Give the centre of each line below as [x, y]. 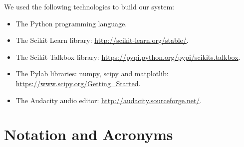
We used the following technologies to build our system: [89, 6]
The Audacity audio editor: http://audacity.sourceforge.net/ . [109, 100]
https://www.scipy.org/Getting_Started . [78, 83]
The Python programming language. [71, 23]
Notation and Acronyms [89, 134]
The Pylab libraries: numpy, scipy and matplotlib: [92, 73]
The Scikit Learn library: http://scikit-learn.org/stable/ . [102, 40]
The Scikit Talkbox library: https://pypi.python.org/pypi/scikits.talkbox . [128, 57]
